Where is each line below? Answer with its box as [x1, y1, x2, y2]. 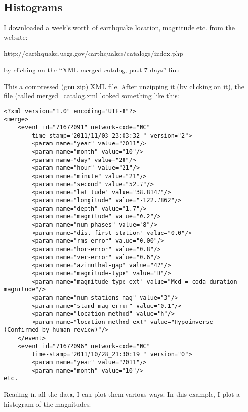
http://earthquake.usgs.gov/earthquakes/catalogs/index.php [4, 48, 184, 58]
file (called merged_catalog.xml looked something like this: [4, 90, 179, 101]
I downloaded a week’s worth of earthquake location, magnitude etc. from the [4, 22, 235, 33]
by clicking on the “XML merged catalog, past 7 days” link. [4, 64, 182, 74]
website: [4, 32, 28, 42]
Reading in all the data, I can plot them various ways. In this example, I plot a [4, 389, 240, 399]
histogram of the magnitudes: [4, 398, 91, 409]
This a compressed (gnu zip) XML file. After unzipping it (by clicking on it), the [4, 81, 245, 91]
